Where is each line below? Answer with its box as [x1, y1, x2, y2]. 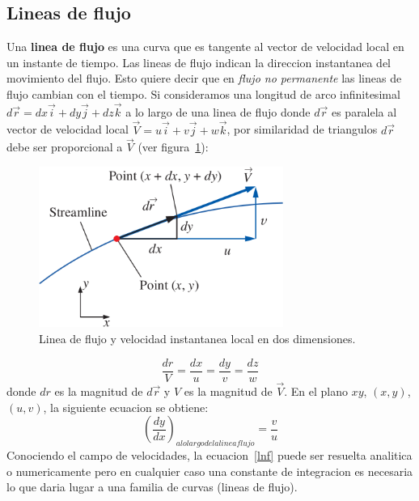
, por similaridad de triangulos [226, 121, 378, 138]
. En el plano [284, 382, 348, 399]
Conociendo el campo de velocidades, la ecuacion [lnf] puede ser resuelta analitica [6, 446, 413, 463]
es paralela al [331, 103, 397, 120]
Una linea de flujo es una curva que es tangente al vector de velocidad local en [6, 38, 404, 55]
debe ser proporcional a [6, 138, 123, 155]
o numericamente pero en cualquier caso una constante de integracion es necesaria [6, 462, 413, 479]
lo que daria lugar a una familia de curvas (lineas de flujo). [6, 478, 298, 495]
